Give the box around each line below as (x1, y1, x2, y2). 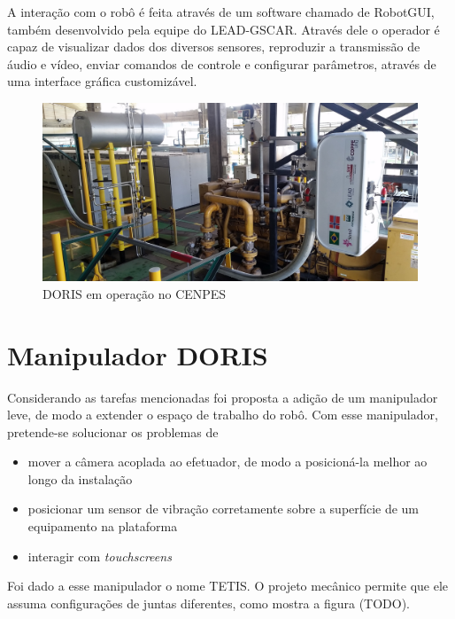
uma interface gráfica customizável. (7, 72, 197, 90)
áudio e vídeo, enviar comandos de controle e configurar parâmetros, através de (7, 54, 436, 73)
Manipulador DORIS (7, 336, 268, 372)
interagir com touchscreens (27, 546, 172, 565)
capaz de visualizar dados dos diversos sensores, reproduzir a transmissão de (7, 37, 420, 56)
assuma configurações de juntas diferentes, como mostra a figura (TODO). (7, 593, 411, 612)
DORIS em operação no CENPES (42, 284, 227, 302)
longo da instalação (27, 469, 133, 488)
